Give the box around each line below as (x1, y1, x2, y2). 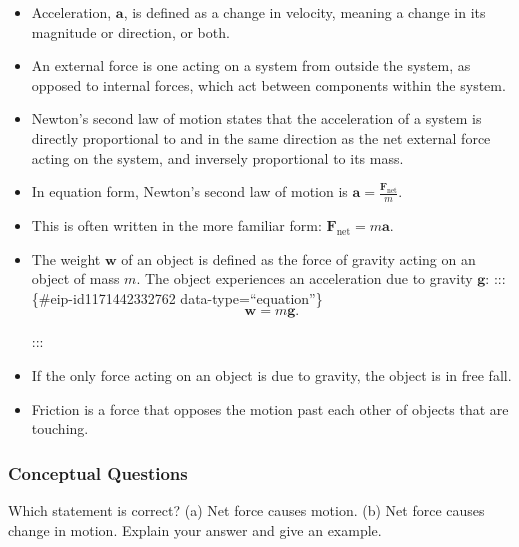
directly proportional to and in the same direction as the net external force (31, 127, 491, 148)
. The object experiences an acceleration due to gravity (136, 268, 473, 289)
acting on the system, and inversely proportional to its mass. (31, 147, 404, 168)
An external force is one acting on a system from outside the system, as (31, 55, 471, 76)
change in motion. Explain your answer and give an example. (8, 519, 382, 540)
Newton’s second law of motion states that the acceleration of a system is (31, 108, 482, 129)
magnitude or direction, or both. (31, 21, 230, 42)
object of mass (31, 268, 120, 289)
